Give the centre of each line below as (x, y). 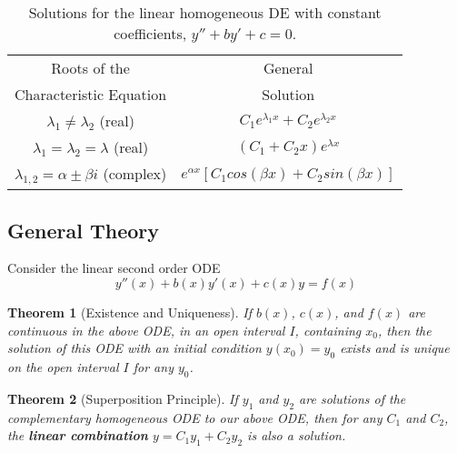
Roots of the (90, 68)
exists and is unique (395, 348)
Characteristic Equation (91, 94)
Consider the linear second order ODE (114, 268)
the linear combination (78, 435)
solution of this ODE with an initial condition (134, 348)
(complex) (135, 173)
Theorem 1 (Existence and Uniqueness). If (129, 312)
